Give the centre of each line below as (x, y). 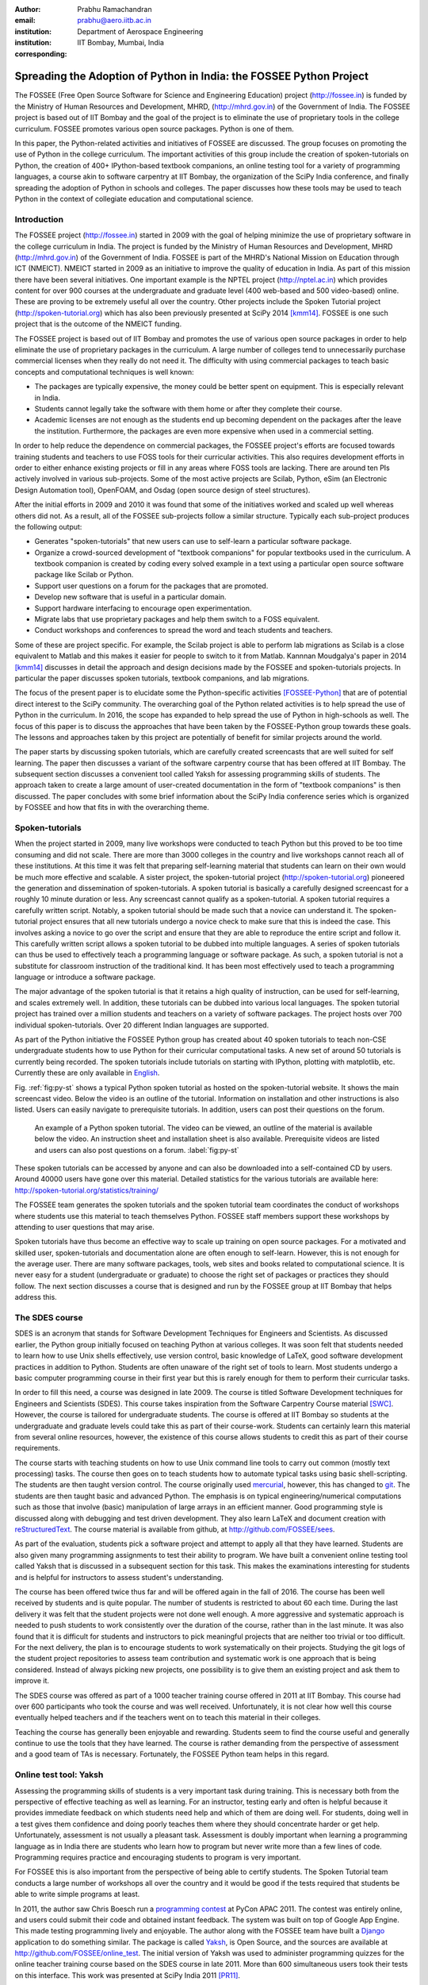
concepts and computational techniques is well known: (104, 372)
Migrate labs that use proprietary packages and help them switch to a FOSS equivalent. (177, 619)
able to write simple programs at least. (77, 1894)
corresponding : (41, 54)
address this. (36, 1297)
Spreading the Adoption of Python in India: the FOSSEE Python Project (191, 77)
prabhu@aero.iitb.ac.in (115, 21)
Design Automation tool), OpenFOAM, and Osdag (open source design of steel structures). (162, 490)
